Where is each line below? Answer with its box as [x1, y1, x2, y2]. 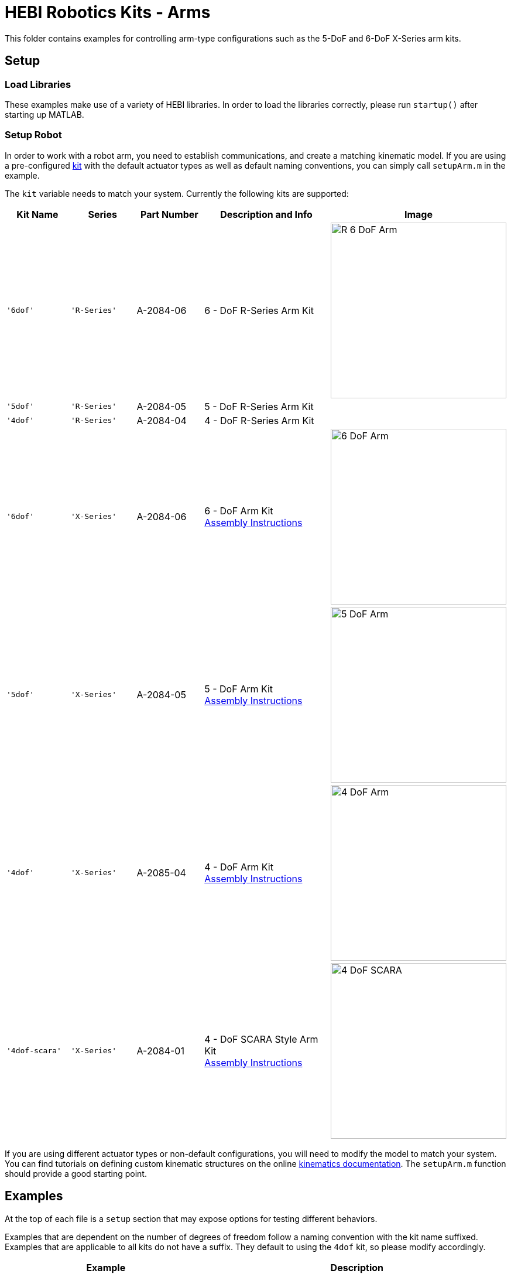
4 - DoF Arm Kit [204, 861, 273, 873]
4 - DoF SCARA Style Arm [204, 1033, 318, 1045]
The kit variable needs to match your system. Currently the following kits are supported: [5, 188, 349, 199]
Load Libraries [5, 78, 71, 90]
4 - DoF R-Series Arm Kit [204, 414, 314, 426]
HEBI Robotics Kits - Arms [5, 2, 211, 22]
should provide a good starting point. [5, 1168, 147, 1179]
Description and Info [220, 208, 313, 220]
